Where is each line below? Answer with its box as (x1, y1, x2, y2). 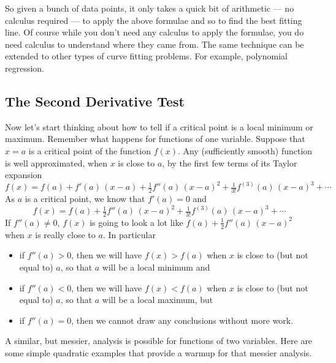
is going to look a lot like (90, 215, 183, 228)
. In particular (102, 228, 156, 241)
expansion (5, 168, 42, 181)
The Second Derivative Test (5, 91, 185, 110)
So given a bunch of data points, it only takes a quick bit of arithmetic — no (5, 2, 294, 14)
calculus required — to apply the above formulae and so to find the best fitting (5, 13, 302, 26)
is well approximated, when (5, 156, 107, 169)
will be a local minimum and (102, 261, 210, 273)
